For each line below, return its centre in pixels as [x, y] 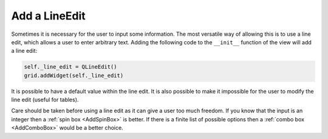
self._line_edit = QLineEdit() [71, 67]
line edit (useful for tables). [45, 100]
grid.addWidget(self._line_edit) [74, 75]
